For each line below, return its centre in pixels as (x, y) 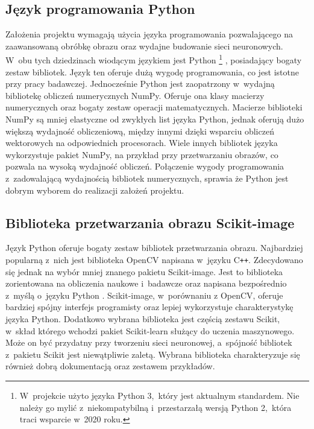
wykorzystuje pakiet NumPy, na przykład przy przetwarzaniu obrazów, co (142, 154)
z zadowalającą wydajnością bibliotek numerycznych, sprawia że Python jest (147, 178)
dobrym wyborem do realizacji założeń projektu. (95, 190)
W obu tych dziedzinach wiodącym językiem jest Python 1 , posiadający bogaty (154, 59)
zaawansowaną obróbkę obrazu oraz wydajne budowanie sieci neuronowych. (144, 46)
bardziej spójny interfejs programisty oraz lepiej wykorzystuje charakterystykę (149, 307)
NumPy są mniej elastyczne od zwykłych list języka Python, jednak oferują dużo (155, 119)
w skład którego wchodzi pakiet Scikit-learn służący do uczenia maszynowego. (150, 330)
